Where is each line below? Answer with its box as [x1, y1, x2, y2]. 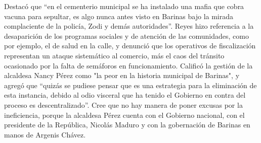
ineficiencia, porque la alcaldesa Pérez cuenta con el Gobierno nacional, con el [4, 109, 245, 120]
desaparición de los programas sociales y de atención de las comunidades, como [4, 30, 249, 41]
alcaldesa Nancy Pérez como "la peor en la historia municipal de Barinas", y [4, 70, 240, 81]
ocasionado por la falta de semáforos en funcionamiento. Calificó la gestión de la [4, 60, 253, 70]
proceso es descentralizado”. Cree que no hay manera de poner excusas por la [4, 99, 243, 110]
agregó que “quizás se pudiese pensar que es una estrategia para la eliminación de [4, 80, 257, 90]
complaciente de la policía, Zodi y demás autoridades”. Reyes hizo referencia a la [4, 21, 254, 31]
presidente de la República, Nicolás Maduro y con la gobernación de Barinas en [4, 119, 250, 130]
